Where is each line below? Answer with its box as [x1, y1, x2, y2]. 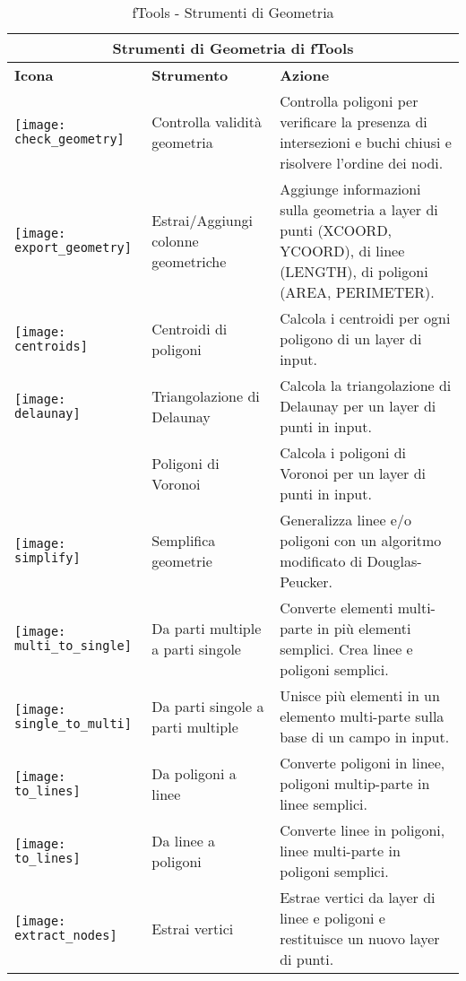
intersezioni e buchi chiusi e [280, 132, 452, 152]
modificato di [280, 551, 363, 571]
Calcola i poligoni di [280, 442, 407, 463]
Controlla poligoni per [280, 91, 419, 111]
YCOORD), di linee [280, 240, 405, 261]
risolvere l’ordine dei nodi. [280, 152, 444, 173]
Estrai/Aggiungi [151, 209, 254, 230]
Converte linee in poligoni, [280, 820, 445, 840]
